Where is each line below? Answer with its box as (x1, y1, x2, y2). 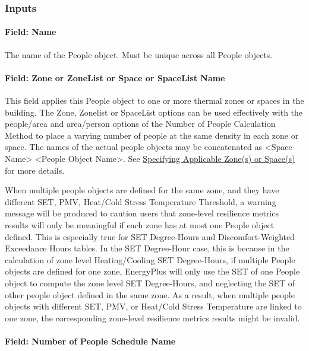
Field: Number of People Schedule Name (5, 334, 176, 347)
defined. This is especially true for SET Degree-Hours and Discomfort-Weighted (5, 230, 295, 242)
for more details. (5, 164, 65, 176)
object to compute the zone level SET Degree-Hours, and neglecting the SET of (5, 276, 295, 289)
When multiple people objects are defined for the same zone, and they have (5, 184, 279, 196)
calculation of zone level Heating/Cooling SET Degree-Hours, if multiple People (5, 253, 295, 266)
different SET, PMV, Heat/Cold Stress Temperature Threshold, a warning (5, 195, 276, 208)
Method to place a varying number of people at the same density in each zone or (5, 129, 299, 141)
